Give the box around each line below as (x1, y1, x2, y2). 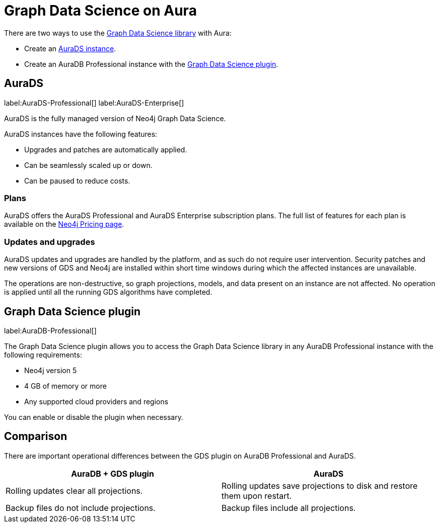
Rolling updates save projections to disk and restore (222, 480, 418, 491)
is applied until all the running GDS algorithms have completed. (4, 288, 212, 297)
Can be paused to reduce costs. (24, 176, 130, 185)
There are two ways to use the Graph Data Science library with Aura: (4, 28, 232, 37)
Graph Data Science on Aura (4, 2, 197, 19)
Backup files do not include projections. (6, 502, 156, 513)
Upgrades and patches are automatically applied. (24, 145, 187, 154)
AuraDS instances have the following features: (4, 129, 158, 138)
